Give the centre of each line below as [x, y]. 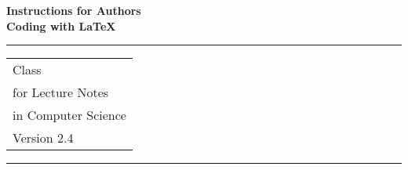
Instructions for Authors [74, 10]
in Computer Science [69, 115]
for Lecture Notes [61, 92]
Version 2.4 [43, 138]
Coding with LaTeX [61, 25]
